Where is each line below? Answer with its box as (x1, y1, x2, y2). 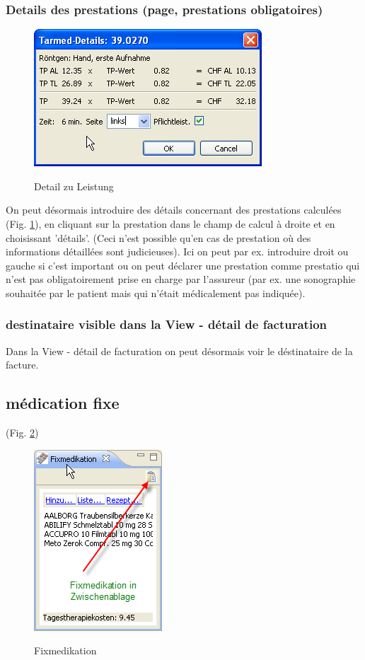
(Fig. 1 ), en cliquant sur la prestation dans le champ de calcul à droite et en (6, 216, 335, 231)
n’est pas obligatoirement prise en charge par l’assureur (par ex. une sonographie (6, 272, 356, 286)
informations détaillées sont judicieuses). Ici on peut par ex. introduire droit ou (6, 244, 349, 259)
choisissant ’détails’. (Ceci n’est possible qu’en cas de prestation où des (6, 230, 311, 245)
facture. (6, 357, 39, 372)
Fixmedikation (34, 643, 97, 658)
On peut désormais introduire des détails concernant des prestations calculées (6, 202, 342, 217)
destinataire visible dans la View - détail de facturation (6, 315, 328, 333)
